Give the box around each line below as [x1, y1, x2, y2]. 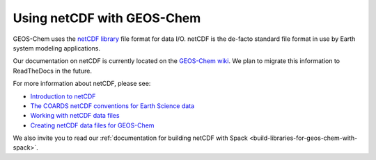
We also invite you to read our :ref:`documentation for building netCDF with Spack [13, 134, 249, 142]
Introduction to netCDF [30, 92, 96, 100]
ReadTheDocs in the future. [13, 66, 92, 75]
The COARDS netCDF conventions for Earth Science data [30, 101, 195, 110]
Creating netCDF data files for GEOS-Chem [30, 121, 155, 130]
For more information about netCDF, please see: [13, 80, 151, 88]
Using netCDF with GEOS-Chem [13, 10, 201, 26]
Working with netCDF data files [30, 112, 120, 120]
